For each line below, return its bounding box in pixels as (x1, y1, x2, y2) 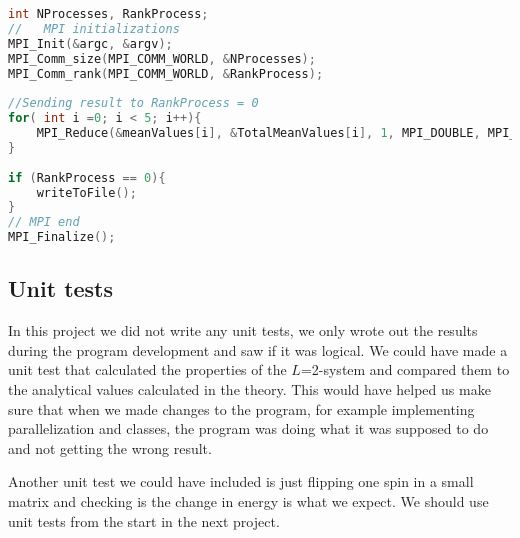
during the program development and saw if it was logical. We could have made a (8, 339, 508, 360)
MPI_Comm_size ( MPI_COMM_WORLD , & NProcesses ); (8, 51, 316, 66)
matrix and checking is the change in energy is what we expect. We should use (8, 490, 489, 511)
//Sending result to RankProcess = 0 (8, 96, 259, 111)
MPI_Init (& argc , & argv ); (8, 36, 173, 51)
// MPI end (8, 215, 80, 230)
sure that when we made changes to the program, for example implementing (8, 398, 475, 419)
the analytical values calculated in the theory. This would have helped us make (8, 378, 491, 399)
